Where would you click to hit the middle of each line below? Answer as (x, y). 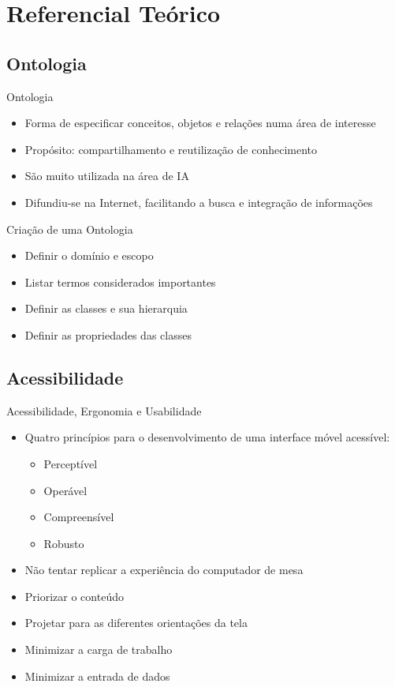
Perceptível (71, 463)
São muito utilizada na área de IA (107, 176)
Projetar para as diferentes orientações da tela (136, 623)
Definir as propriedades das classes (108, 334)
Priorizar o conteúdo (74, 596)
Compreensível (79, 517)
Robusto (64, 543)
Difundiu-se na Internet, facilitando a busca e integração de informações (199, 202)
